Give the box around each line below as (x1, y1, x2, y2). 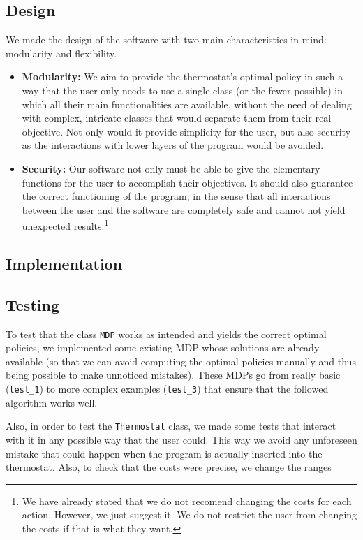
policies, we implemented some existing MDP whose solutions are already (6, 340, 320, 355)
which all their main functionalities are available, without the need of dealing (22, 96, 352, 111)
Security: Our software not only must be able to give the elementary (22, 161, 320, 175)
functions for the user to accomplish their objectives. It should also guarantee (22, 175, 353, 189)
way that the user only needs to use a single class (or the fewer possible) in (22, 82, 343, 97)
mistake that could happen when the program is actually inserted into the (6, 446, 323, 460)
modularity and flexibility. (6, 45, 117, 60)
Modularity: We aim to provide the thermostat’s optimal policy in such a (22, 69, 343, 84)
